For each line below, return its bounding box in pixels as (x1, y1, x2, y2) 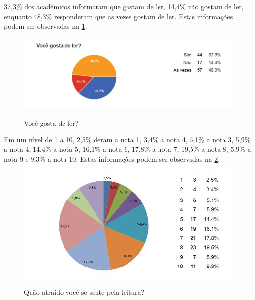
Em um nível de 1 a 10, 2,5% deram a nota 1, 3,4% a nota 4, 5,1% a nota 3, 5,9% (4, 134, 251, 144)
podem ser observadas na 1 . (4, 21, 87, 31)
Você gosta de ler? (24, 118, 79, 128)
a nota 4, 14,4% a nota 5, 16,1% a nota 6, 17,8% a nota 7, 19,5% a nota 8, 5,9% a (4, 144, 251, 154)
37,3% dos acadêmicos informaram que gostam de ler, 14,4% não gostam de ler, (4, 1, 244, 11)
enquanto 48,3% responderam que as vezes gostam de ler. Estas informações (4, 11, 233, 21)
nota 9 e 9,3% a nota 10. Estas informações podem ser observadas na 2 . (4, 153, 220, 164)
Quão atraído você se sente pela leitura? (24, 287, 145, 297)
